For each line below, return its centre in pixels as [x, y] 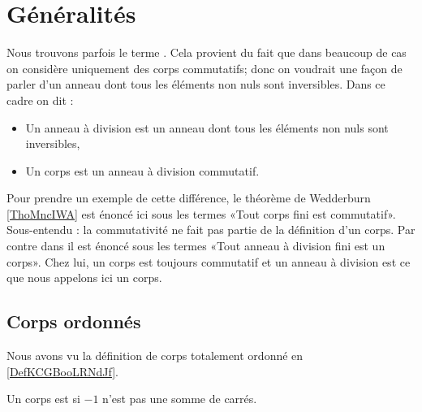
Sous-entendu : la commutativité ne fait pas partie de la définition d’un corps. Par [211, 230]
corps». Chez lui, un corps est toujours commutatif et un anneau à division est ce [209, 261]
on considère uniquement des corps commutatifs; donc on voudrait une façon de [205, 68]
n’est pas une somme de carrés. [180, 399]
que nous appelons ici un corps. [84, 278]
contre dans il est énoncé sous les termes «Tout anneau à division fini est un [196, 246]
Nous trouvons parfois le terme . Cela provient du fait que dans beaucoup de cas [207, 52]
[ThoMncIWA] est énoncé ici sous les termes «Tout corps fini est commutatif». [201, 213]
